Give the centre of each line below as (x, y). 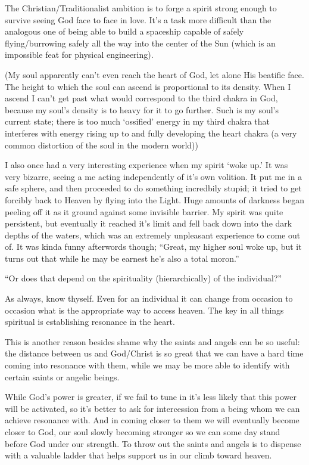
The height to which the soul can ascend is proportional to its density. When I (148, 86)
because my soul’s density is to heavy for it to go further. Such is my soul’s (142, 109)
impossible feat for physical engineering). (79, 55)
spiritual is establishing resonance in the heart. (90, 322)
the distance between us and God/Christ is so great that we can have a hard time (154, 353)
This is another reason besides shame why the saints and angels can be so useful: (152, 341)
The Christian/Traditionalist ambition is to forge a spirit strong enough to (141, 8)
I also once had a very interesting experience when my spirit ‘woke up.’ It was (146, 165)
